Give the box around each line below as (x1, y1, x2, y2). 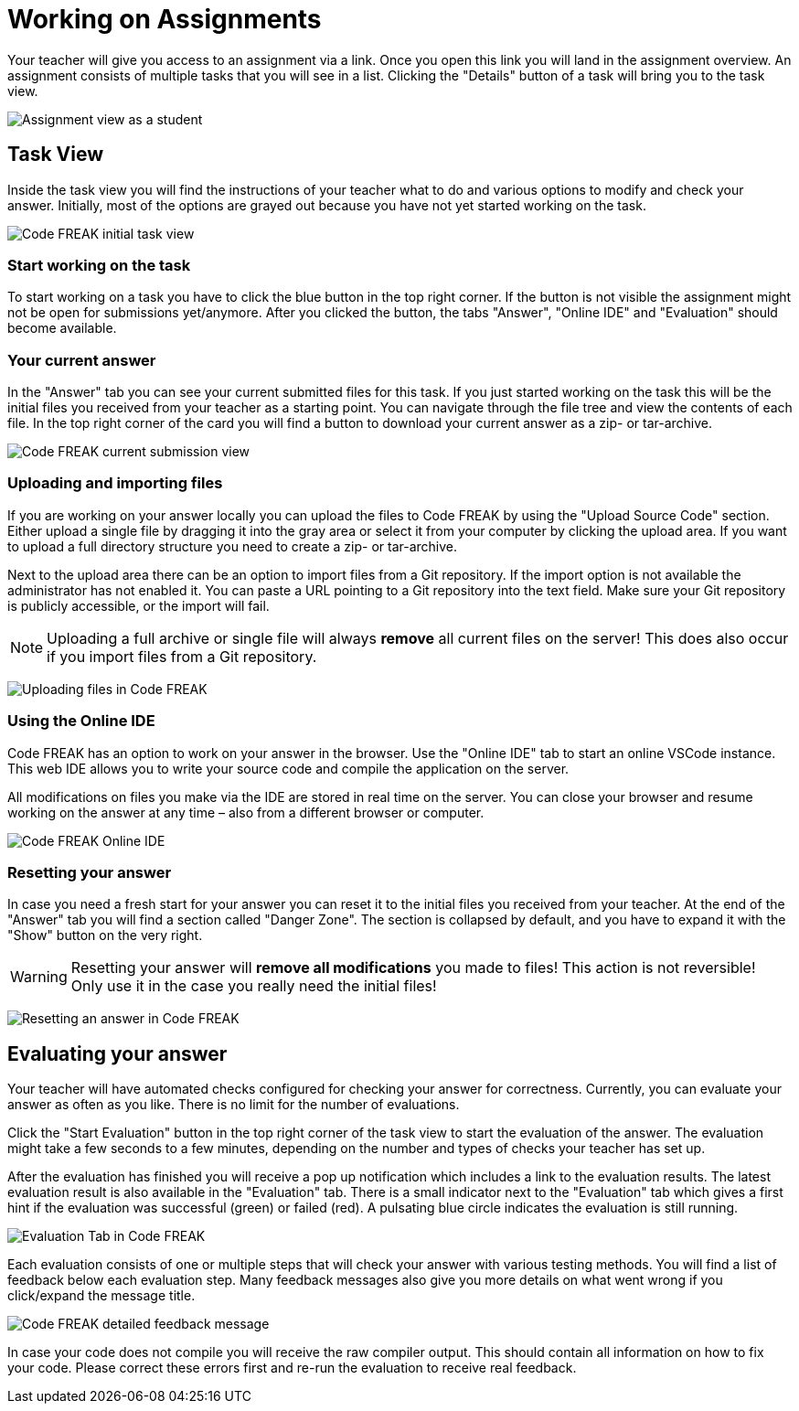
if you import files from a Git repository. (47, 647, 317, 666)
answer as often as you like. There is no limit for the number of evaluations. (7, 1096, 460, 1113)
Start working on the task (7, 255, 191, 274)
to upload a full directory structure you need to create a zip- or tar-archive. (7, 538, 458, 554)
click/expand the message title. (7, 1288, 196, 1304)
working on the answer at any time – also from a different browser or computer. (7, 804, 485, 820)
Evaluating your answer (7, 1042, 228, 1065)
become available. (7, 320, 117, 337)
